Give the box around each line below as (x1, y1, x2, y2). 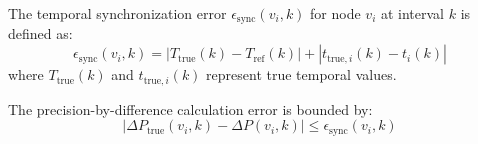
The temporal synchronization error (8, 3, 227, 23)
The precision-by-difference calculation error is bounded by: (8, 98, 373, 119)
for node (310, 3, 361, 23)
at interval (380, 3, 445, 23)
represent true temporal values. (206, 64, 397, 85)
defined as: (8, 23, 73, 44)
